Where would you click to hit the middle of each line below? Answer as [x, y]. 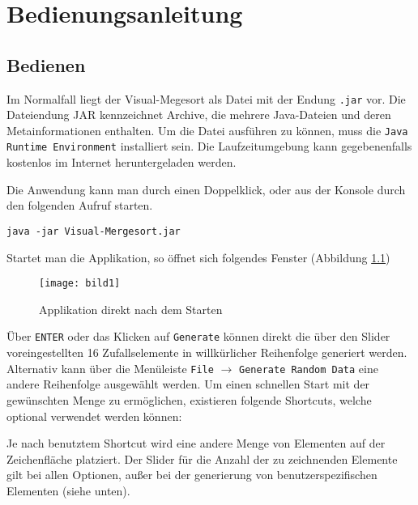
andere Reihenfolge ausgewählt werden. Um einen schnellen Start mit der [188, 384]
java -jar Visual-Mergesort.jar [94, 231]
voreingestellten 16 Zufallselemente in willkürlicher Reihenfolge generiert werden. [207, 352]
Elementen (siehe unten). [68, 490]
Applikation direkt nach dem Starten [131, 309]
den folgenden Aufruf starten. [80, 205]
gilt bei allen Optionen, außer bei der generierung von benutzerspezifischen [192, 475]
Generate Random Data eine [309, 368]
